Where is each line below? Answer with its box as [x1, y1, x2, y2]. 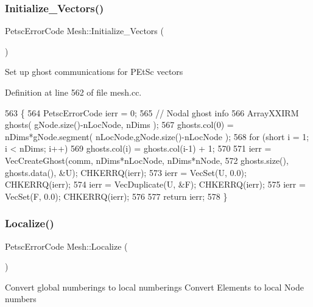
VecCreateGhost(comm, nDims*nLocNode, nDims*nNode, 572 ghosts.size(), [5, 153, 289, 166]
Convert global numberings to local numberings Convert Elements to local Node [5, 280, 304, 293]
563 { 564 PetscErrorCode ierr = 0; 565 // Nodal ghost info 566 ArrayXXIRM [5, 106, 299, 119]
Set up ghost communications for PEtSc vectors [5, 65, 183, 78]
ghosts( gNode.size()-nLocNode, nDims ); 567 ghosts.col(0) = [5, 118, 234, 131]
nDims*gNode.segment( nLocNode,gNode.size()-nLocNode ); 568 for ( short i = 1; [5, 130, 309, 143]
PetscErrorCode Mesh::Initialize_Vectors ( [5, 24, 164, 37]
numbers [5, 292, 37, 305]
